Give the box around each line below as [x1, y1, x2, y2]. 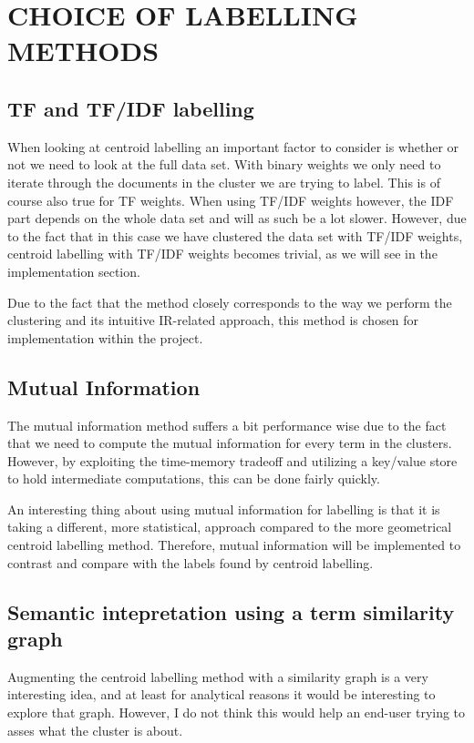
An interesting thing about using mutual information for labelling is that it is [7, 499, 440, 518]
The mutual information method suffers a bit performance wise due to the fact [7, 415, 447, 434]
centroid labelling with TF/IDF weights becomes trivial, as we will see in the [7, 244, 438, 263]
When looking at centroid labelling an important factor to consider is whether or [7, 137, 459, 156]
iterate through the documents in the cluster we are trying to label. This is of [7, 172, 440, 191]
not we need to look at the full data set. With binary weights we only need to [7, 155, 441, 174]
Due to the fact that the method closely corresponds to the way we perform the [7, 292, 452, 311]
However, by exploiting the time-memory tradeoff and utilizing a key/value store [7, 451, 458, 470]
